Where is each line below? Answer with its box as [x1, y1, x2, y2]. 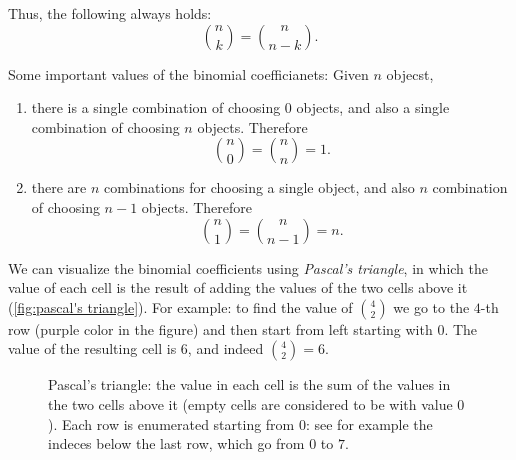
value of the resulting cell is [8, 338, 177, 359]
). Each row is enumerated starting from [48, 413, 295, 434]
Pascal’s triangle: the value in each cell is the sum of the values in [48, 374, 451, 395]
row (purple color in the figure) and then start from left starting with [8, 318, 433, 339]
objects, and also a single [296, 97, 450, 118]
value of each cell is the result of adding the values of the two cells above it [8, 277, 468, 298]
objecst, [386, 63, 434, 84]
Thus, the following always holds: [8, 3, 212, 23]
